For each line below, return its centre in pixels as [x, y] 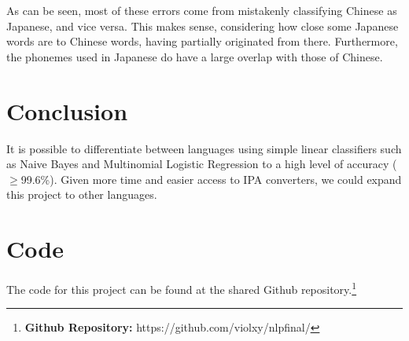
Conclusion [67, 110]
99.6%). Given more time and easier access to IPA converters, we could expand [211, 179]
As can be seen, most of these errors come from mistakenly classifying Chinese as [202, 10]
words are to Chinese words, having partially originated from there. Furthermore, [202, 41]
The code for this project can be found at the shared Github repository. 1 [182, 288]
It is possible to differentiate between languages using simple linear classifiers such [204, 148]
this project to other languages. [82, 194]
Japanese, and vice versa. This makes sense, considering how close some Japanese [203, 26]
